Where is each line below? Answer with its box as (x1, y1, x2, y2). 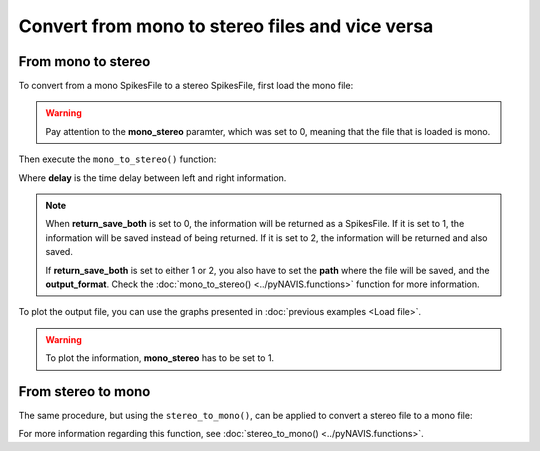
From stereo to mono (18, 383, 151, 400)
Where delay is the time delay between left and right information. (18, 171, 287, 184)
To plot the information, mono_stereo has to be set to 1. (45, 352, 275, 364)
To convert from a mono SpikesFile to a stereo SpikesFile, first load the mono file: (18, 80, 354, 92)
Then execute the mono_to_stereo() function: (18, 153, 217, 165)
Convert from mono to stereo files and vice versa (18, 15, 434, 37)
